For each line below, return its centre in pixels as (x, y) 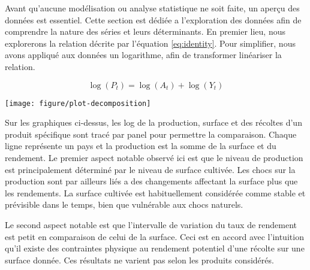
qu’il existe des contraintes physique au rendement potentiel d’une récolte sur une (155, 248)
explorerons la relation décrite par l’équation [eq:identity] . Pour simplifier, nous (150, 43)
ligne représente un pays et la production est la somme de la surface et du (141, 146)
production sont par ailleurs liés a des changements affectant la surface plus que (151, 181)
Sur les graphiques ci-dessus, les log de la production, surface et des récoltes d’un (154, 122)
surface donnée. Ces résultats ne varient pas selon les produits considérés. (139, 260)
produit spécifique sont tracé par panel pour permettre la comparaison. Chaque (151, 134)
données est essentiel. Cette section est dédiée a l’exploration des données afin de (153, 19)
